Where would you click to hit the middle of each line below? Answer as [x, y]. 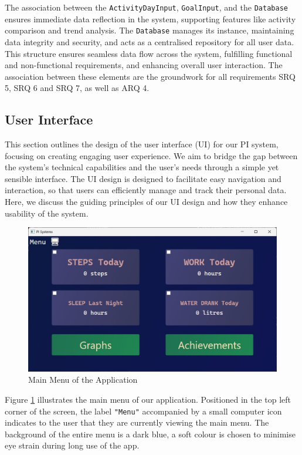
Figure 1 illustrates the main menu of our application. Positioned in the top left [148, 399]
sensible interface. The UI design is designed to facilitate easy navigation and [143, 178]
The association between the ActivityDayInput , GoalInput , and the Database [146, 7]
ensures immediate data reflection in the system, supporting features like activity [150, 18]
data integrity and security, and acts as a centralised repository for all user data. [150, 41]
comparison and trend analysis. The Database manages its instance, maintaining [150, 30]
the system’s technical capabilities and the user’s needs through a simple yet [142, 167]
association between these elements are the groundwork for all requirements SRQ [150, 76]
